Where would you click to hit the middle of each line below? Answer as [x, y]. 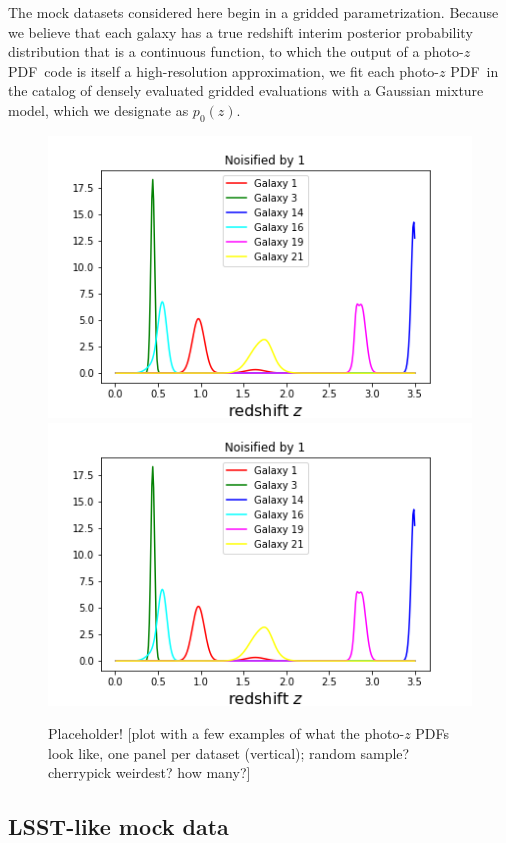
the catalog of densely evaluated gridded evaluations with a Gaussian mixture [246, 90]
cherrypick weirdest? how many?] [149, 772]
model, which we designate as [98, 109]
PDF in [474, 70]
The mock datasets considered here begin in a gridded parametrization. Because [253, 12]
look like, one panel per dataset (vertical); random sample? [229, 752]
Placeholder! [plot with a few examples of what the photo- [226, 733]
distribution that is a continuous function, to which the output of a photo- [236, 51]
